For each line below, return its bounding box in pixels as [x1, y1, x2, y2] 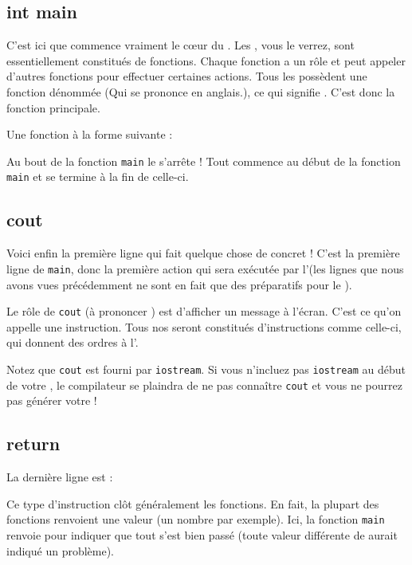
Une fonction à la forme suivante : [6, 126, 173, 143]
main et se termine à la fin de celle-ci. [6, 168, 189, 185]
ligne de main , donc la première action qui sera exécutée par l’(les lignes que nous [6, 260, 404, 277]
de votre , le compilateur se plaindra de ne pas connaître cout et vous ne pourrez [6, 376, 402, 393]
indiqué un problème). [6, 542, 115, 559]
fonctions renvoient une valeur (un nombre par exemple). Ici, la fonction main [6, 511, 385, 528]
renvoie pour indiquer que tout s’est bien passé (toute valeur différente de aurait [6, 526, 398, 543]
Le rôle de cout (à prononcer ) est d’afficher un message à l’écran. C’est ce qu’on [6, 303, 402, 320]
